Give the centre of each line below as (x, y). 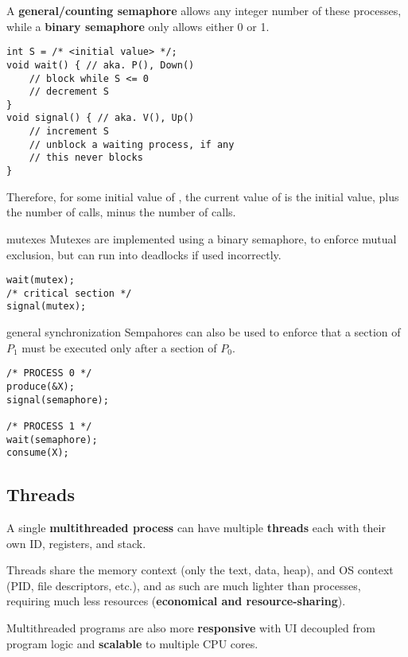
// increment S (69, 132)
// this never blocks (86, 158)
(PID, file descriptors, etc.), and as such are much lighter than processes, (184, 585)
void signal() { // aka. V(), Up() (101, 118)
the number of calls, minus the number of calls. (121, 212)
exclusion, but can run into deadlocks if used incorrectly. (144, 254)
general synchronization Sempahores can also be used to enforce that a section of (204, 332)
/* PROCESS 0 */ (49, 373)
